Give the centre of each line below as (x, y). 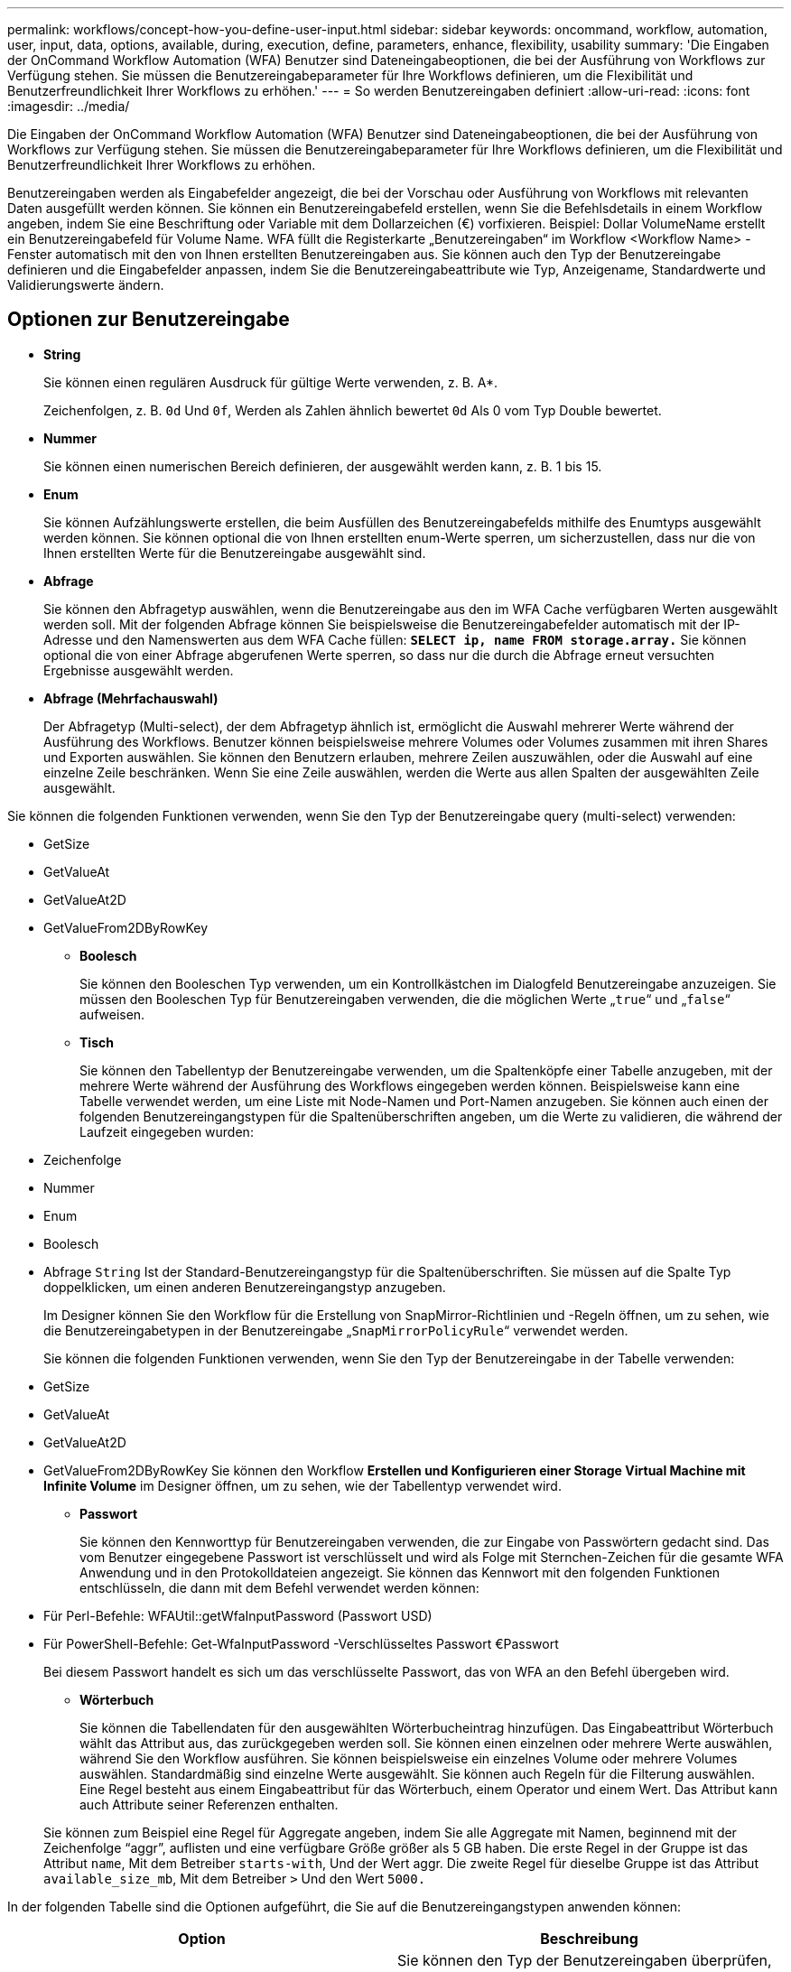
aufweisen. (112, 1014)
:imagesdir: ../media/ (69, 106)
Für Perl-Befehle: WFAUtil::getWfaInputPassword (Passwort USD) (238, 1615)
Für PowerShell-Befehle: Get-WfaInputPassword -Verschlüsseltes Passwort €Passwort (301, 1643)
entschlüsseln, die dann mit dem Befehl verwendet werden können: (279, 1587)
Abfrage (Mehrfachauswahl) (131, 698)
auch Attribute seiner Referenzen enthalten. (209, 1804)
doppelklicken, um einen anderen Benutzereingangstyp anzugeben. (245, 1287)
